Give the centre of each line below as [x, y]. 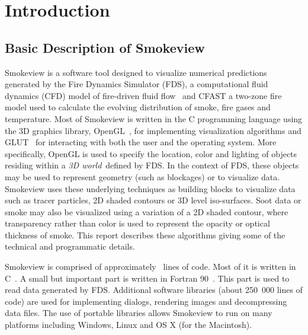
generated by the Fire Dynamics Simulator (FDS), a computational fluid [137, 84]
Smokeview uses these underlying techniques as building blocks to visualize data [150, 188]
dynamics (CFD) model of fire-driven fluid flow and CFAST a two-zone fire [143, 95]
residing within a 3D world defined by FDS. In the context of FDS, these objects [152, 165]
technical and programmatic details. [70, 246]
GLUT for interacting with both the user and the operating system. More [141, 142]
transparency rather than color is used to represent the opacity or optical [137, 223]
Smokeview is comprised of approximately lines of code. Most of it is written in [150, 267]
